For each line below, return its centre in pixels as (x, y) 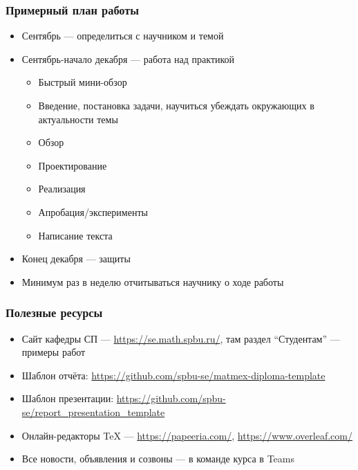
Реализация (62, 189)
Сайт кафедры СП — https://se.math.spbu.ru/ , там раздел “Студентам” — (181, 338)
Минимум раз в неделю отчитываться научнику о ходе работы (153, 281)
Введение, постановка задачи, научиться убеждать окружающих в (176, 105)
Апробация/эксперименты (93, 211)
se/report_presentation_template (93, 412)
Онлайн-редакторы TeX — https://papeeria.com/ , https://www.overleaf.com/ (187, 435)
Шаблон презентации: (68, 398)
